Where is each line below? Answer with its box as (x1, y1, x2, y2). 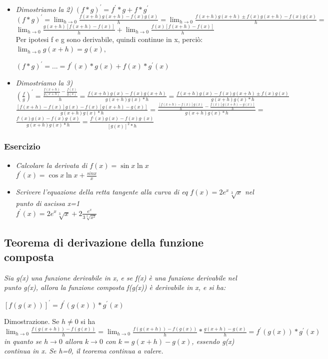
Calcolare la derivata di (15, 159, 87, 170)
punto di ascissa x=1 (15, 197, 80, 208)
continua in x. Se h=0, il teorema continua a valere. (4, 345, 163, 356)
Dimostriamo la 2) (15, 3, 73, 14)
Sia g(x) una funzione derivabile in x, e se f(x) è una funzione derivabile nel (4, 272, 237, 282)
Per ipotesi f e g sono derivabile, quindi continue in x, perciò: (15, 33, 203, 44)
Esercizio (4, 140, 40, 152)
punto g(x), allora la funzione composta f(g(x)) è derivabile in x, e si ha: (4, 282, 226, 292)
